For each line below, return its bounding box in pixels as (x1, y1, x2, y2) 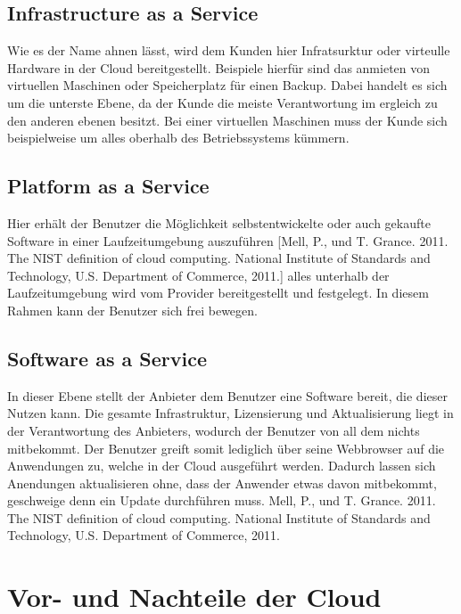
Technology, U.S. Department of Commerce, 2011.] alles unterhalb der (7, 266, 390, 284)
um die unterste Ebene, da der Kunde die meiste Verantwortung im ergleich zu (7, 93, 438, 111)
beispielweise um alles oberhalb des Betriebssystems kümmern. (7, 128, 350, 147)
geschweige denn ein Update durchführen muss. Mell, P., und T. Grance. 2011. (7, 491, 436, 510)
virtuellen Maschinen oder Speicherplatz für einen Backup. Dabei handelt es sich (7, 76, 448, 94)
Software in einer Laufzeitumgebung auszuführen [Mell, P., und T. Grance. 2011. (7, 231, 449, 250)
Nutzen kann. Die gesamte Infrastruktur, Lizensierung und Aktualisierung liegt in (7, 404, 454, 422)
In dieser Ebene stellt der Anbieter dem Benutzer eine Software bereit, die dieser (7, 386, 448, 405)
